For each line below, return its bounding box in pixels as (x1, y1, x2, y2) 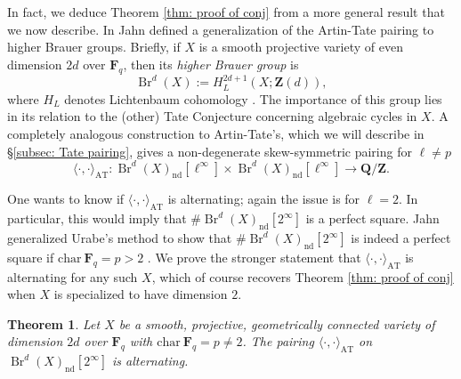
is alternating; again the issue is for (167, 189, 360, 208)
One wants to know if (7, 189, 125, 208)
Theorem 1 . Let (7, 314, 101, 333)
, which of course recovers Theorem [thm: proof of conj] (151, 267, 454, 286)
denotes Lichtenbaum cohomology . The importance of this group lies (64, 89, 442, 108)
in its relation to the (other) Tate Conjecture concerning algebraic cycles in (7, 107, 417, 125)
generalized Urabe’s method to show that (7, 229, 232, 247)
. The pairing (242, 332, 314, 351)
